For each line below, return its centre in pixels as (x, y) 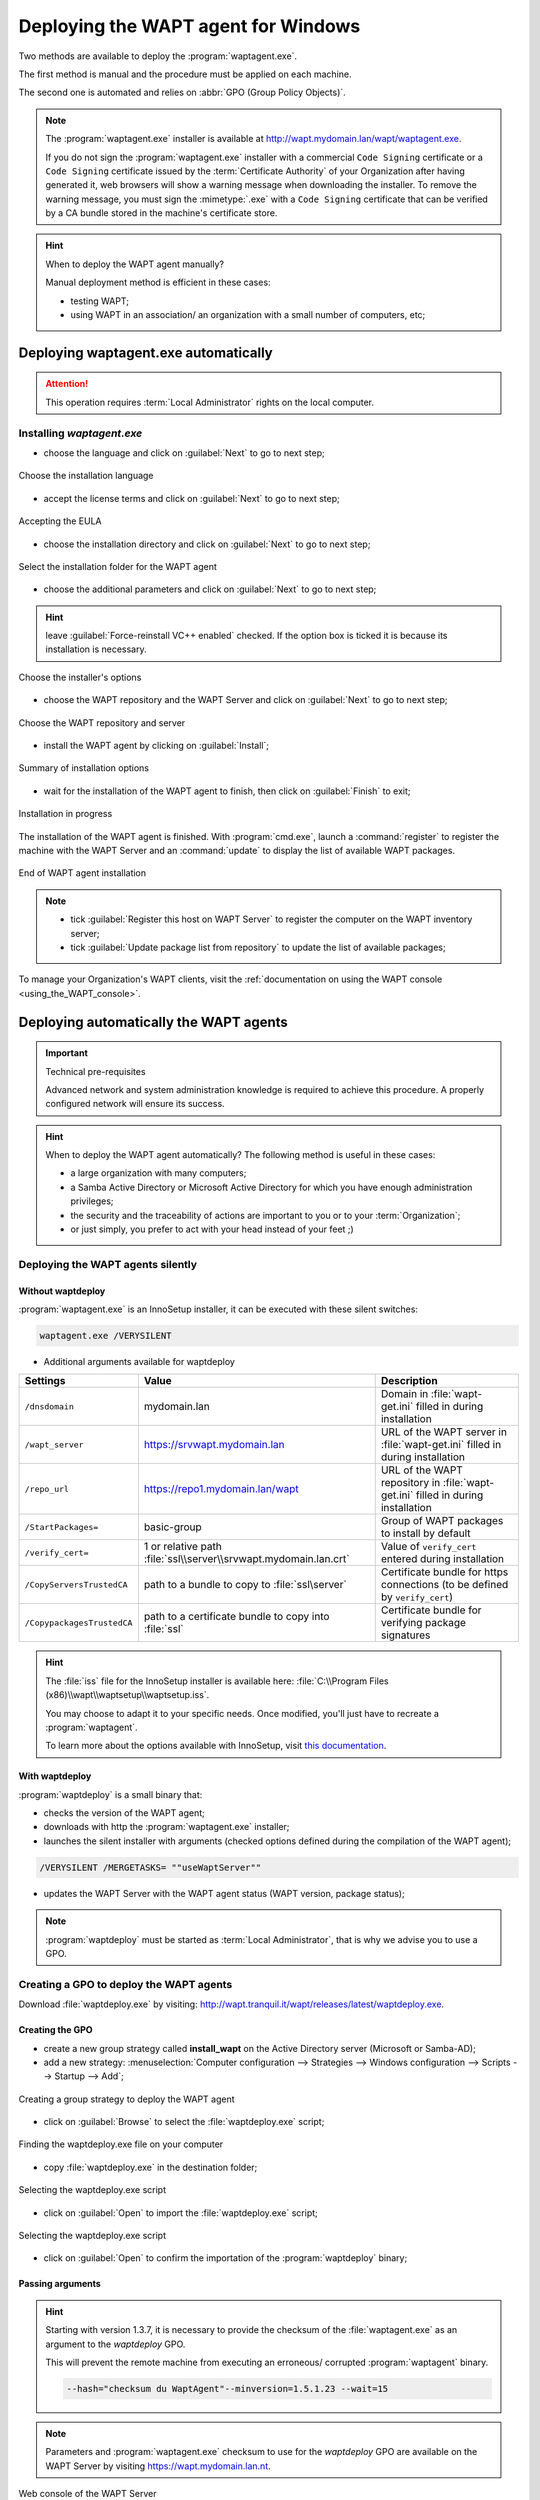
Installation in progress (65, 814)
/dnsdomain (49, 1406)
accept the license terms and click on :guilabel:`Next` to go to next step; (191, 498)
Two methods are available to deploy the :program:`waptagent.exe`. (158, 56)
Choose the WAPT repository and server (102, 722)
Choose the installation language (86, 476)
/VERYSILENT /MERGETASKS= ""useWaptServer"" (150, 1867)
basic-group (172, 1527)
